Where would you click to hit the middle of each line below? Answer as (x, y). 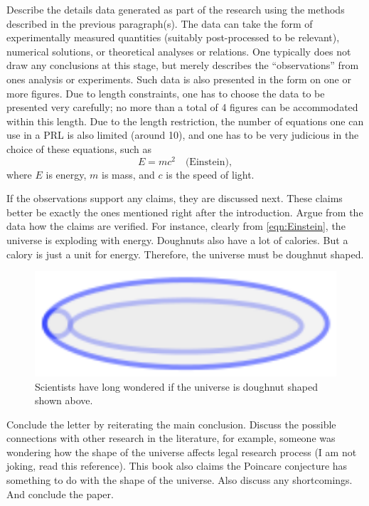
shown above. (64, 400)
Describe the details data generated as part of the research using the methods (176, 9)
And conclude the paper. (60, 494)
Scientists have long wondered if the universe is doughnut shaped (176, 386)
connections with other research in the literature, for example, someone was (171, 438)
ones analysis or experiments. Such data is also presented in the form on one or (179, 79)
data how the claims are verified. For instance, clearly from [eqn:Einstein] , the (176, 226)
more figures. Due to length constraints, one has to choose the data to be (166, 93)
